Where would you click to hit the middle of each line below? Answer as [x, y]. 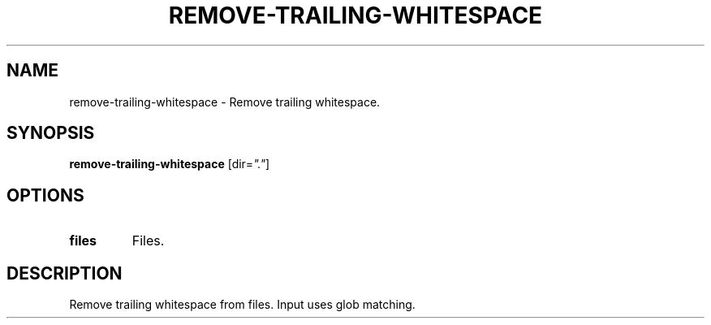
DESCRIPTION [65, 273]
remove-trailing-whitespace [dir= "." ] [170, 164]
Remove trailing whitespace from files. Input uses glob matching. [242, 305]
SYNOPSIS [51, 133]
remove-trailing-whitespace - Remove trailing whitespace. [225, 102]
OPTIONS [45, 195]
